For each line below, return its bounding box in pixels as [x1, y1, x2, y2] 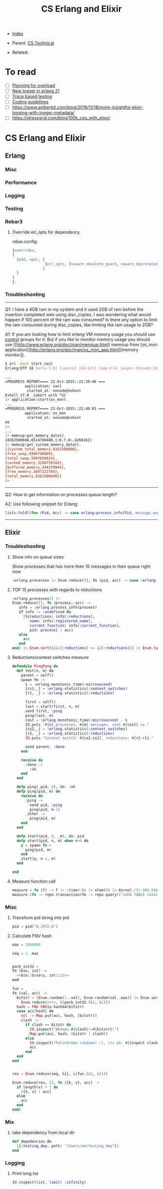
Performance [5, 179, 37, 186]
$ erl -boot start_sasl [5, 361, 53, 367]
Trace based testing [12, 94, 52, 99]
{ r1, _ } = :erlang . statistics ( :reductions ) [25, 691, 115, 696]
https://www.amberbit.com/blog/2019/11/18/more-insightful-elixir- [12, 104, 144, 110]
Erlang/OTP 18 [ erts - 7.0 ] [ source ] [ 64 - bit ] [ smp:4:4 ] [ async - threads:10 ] [5, 366, 160, 371]
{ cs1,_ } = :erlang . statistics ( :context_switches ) [25, 686, 128, 691]
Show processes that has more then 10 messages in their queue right [12, 563, 151, 569]
